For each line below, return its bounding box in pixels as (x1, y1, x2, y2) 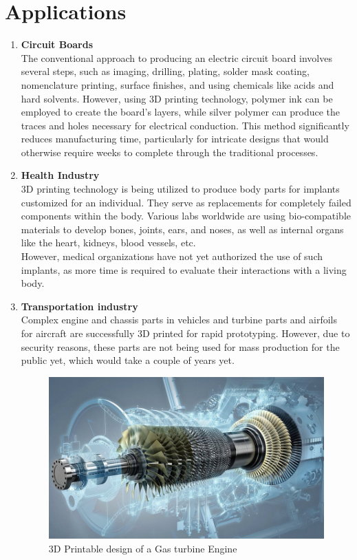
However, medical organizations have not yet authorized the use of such (21, 249, 323, 263)
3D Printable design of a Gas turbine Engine (48, 541, 237, 555)
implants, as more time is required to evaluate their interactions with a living (21, 262, 347, 277)
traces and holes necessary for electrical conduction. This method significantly (21, 118, 349, 132)
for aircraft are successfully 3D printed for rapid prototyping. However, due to (21, 326, 350, 340)
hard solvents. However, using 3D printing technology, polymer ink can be (21, 91, 333, 105)
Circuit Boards (21, 37, 93, 52)
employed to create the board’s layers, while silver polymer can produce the (21, 105, 340, 119)
